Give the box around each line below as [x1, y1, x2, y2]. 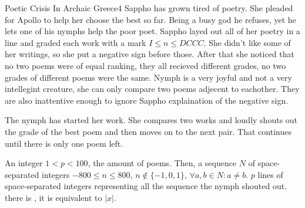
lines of [257, 168, 283, 180]
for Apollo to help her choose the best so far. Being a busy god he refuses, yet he [5, 13, 296, 25]
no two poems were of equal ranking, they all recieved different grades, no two [5, 59, 286, 71]
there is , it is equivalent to [5, 191, 102, 203]
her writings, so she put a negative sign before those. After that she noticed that [5, 48, 294, 60]
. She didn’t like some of [203, 36, 291, 48]
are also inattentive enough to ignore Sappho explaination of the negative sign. [5, 94, 289, 106]
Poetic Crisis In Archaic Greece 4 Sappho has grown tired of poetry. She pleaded [5, 2, 293, 14]
